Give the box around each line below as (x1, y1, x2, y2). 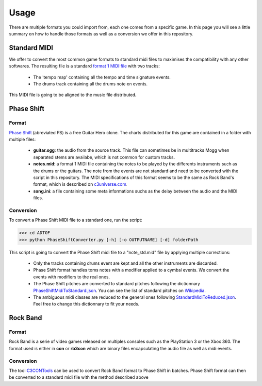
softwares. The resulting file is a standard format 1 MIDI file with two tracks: (9, 63, 160, 69)
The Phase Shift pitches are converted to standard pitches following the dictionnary (33, 281, 200, 287)
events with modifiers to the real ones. (33, 274, 110, 280)
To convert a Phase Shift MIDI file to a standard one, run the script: (9, 217, 143, 223)
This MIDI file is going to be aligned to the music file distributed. (9, 92, 137, 98)
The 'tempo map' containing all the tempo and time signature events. (33, 74, 171, 80)
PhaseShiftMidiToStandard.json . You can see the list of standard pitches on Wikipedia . (33, 288, 206, 293)
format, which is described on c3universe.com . (33, 181, 128, 187)
